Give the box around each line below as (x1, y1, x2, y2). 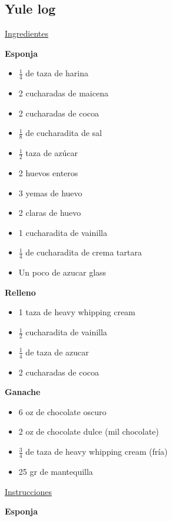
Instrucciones (5, 485, 52, 497)
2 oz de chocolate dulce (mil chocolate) (18, 425, 159, 438)
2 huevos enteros (18, 167, 78, 179)
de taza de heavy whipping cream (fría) (25, 445, 168, 458)
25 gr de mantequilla (18, 465, 93, 477)
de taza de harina (25, 67, 88, 79)
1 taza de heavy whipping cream (18, 306, 135, 318)
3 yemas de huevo (18, 186, 82, 199)
